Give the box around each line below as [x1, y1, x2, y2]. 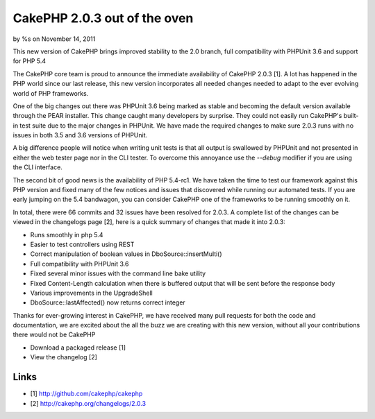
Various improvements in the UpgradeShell [30, 289, 153, 297]
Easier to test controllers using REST [30, 240, 135, 248]
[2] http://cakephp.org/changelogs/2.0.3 [30, 399, 146, 407]
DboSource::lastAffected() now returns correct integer [30, 298, 185, 307]
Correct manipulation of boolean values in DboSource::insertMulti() [30, 250, 222, 258]
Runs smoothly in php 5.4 [30, 230, 103, 239]
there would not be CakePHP [12, 330, 96, 339]
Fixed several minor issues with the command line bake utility [30, 269, 206, 277]
